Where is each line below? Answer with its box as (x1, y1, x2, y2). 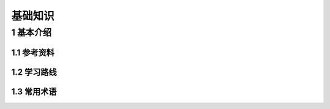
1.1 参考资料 (11, 47, 55, 58)
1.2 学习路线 (11, 67, 57, 77)
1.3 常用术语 (11, 86, 57, 97)
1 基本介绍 (11, 27, 52, 38)
